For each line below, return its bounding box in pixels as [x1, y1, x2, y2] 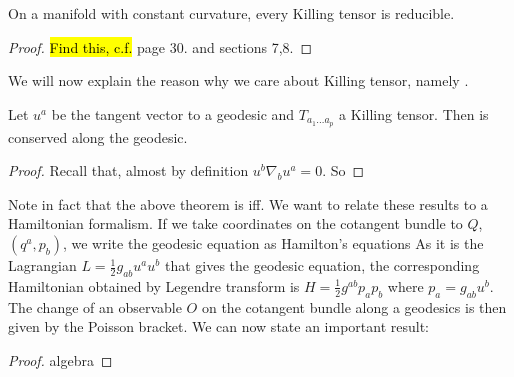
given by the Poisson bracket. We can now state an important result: [8, 316, 429, 337]
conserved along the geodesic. [8, 126, 188, 147]
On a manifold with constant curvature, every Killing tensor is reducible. [8, 3, 455, 23]
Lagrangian [8, 255, 77, 276]
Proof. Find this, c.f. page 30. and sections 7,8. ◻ [8, 36, 313, 57]
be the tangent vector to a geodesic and [51, 103, 295, 124]
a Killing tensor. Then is [339, 103, 489, 124]
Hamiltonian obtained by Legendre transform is [8, 275, 300, 296]
